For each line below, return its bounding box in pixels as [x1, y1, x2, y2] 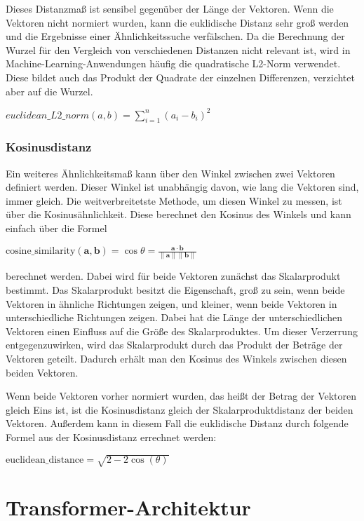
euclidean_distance [6, 455, 84, 466]
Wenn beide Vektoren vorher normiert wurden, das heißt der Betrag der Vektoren [6, 388, 357, 403]
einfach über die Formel [6, 221, 107, 236]
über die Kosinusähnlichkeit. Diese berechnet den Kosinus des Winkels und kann [6, 207, 351, 222]
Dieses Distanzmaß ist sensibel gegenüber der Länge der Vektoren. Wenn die [6, 1, 334, 15]
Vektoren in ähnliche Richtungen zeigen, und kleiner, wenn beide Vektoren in [6, 296, 337, 311]
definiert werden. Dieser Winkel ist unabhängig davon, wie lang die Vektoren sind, [6, 180, 359, 194]
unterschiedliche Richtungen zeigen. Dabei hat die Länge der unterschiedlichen [6, 310, 342, 325]
